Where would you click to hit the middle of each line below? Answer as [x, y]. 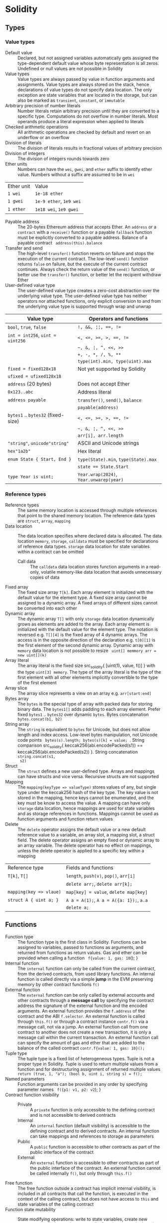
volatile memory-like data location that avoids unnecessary [101, 572]
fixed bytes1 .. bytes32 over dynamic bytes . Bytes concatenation [83, 714]
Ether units [16, 164]
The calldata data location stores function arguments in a [89, 567]
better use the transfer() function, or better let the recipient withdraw [89, 274]
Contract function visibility [32, 1095]
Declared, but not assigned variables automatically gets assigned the [88, 58]
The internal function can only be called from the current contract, [86, 968]
